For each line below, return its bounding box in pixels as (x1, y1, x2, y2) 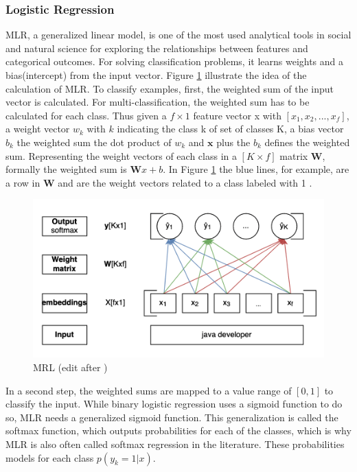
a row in (5, 175, 41, 189)
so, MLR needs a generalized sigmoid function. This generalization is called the (5, 410, 338, 424)
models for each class (5, 450, 94, 464)
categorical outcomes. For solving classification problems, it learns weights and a (5, 54, 344, 69)
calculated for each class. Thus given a (5, 108, 167, 122)
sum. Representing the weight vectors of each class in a (5, 148, 237, 163)
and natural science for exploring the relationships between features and (5, 40, 308, 55)
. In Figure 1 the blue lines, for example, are (163, 162, 349, 176)
